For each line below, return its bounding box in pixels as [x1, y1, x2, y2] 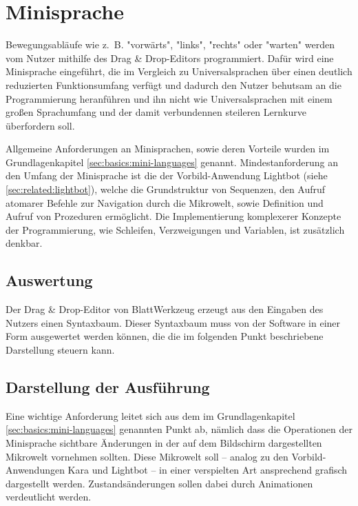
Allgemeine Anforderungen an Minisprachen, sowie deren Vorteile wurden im [6, 141, 330, 156]
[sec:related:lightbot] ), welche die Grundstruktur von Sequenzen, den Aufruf [6, 182, 326, 196]
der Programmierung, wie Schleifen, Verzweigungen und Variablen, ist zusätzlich [6, 222, 345, 236]
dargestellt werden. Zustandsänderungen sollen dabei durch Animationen [6, 476, 313, 490]
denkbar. [6, 236, 43, 250]
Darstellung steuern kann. [6, 343, 115, 357]
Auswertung [6, 270, 93, 291]
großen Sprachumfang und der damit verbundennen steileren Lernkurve [6, 105, 306, 119]
